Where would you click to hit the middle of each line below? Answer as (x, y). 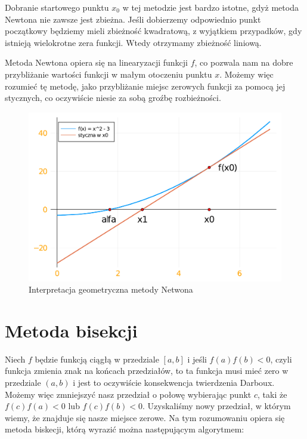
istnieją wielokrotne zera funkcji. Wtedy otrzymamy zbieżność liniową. (133, 42)
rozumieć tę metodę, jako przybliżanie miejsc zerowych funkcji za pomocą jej (145, 86)
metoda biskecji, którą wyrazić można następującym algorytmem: (125, 429)
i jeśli (197, 359)
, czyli (281, 359)
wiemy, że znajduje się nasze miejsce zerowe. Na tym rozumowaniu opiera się (145, 417)
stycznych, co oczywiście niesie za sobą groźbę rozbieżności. (113, 98)
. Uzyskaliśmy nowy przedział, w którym (217, 406)
